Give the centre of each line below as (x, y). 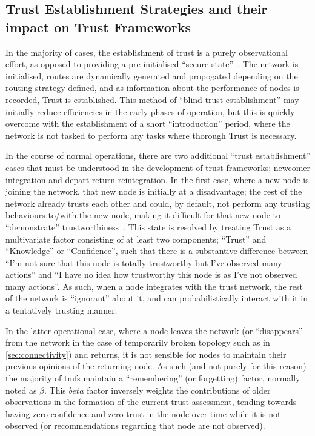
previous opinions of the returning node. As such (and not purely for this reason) (156, 366)
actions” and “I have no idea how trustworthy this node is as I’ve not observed (151, 274)
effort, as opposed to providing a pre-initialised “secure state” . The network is (152, 64)
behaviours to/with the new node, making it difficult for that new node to (143, 215)
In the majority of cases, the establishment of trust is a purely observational (147, 52)
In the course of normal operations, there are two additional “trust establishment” (158, 156)
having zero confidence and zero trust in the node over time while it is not (143, 413)
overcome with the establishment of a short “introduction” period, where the (148, 123)
